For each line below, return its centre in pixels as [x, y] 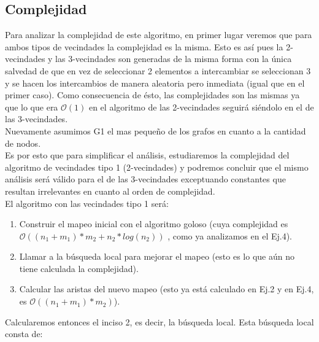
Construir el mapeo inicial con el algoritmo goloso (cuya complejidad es [154, 224]
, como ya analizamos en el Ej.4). [230, 235]
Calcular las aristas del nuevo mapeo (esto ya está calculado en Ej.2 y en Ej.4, [167, 289]
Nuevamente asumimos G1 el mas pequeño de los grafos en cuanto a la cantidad [156, 130]
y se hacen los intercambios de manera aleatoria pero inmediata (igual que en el [155, 83]
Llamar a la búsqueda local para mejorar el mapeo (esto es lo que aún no [157, 256]
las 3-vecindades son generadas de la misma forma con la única [174, 59]
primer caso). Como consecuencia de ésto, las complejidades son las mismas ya [152, 95]
